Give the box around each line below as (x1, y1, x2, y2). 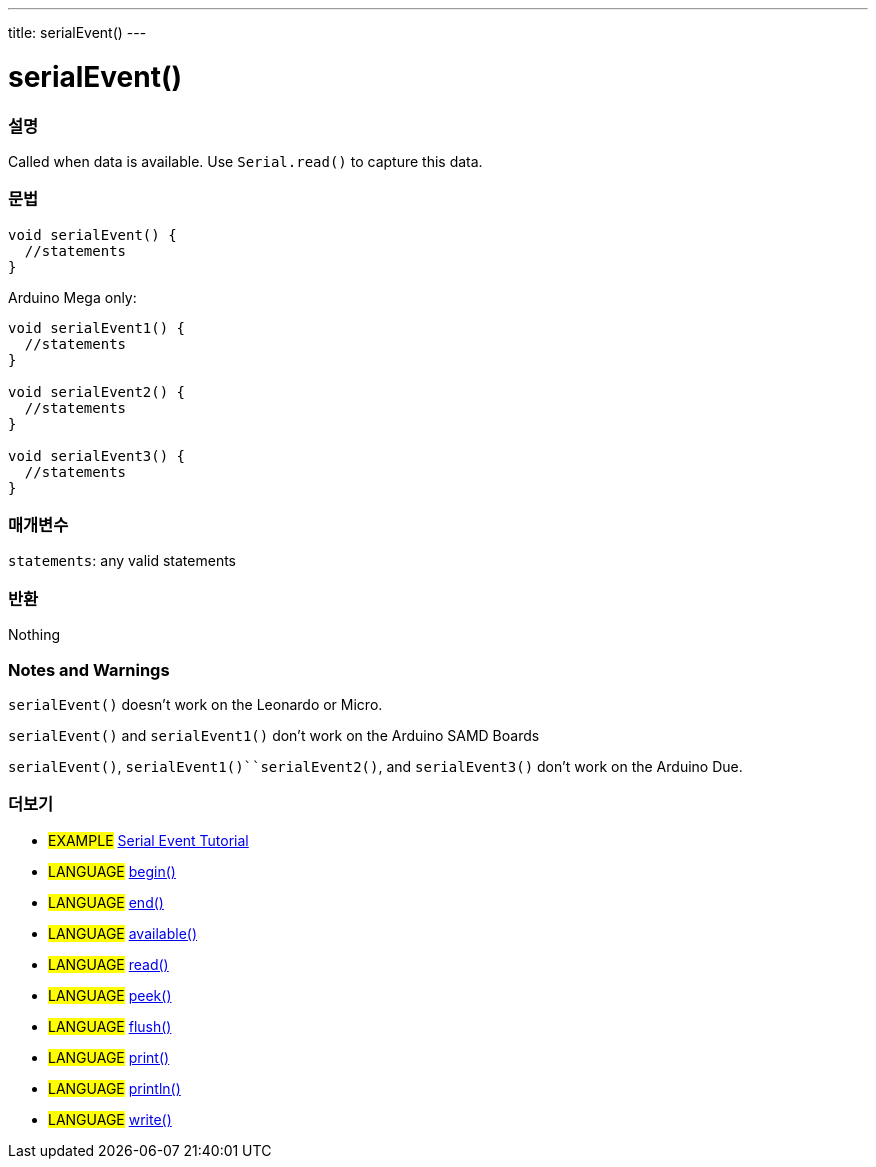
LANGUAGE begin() (48, 862, 176, 880)
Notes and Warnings (8, 659, 170, 680)
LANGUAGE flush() (48, 1017, 172, 1035)
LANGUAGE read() (48, 955, 169, 973)
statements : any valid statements (8, 552, 236, 570)
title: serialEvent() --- (8, 24, 147, 41)
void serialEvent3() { (8, 447, 186, 464)
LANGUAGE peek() (48, 986, 172, 1004)
